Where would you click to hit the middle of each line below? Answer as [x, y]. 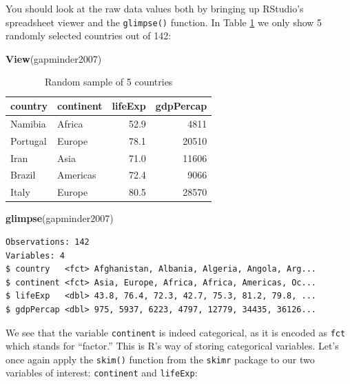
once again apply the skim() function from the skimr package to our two [160, 359]
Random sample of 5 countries [109, 82]
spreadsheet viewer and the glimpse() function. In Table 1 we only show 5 [164, 22]
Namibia [28, 123]
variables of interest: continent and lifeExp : [102, 373]
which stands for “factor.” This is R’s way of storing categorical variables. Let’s [172, 346]
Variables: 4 [35, 255]
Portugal [29, 140]
